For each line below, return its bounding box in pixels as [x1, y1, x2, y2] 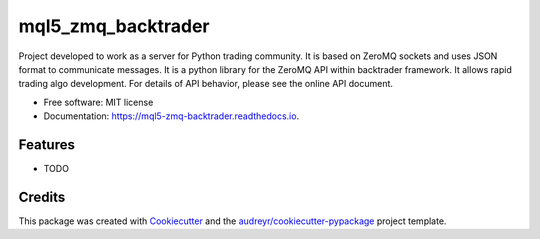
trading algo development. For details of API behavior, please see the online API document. [18, 78, 394, 90]
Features [18, 136, 75, 153]
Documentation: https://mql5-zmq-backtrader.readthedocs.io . [43, 110, 300, 122]
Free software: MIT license [43, 96, 154, 108]
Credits [18, 188, 66, 205]
